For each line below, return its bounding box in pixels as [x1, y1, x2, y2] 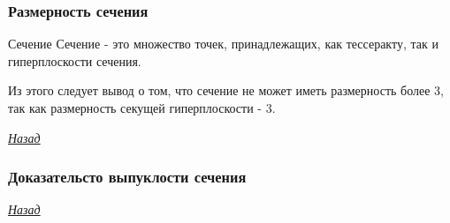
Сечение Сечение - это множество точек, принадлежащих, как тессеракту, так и [8, 34, 439, 53]
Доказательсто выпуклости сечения [8, 166, 247, 188]
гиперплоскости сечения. [8, 51, 141, 70]
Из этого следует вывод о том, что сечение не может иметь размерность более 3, [8, 81, 444, 100]
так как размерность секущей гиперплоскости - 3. [8, 99, 276, 116]
